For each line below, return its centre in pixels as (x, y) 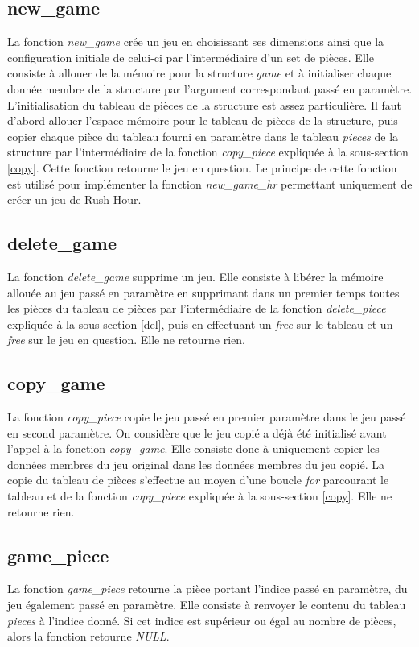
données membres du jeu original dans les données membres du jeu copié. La (196, 464)
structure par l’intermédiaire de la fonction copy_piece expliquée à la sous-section (208, 152)
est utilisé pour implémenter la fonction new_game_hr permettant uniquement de (210, 183)
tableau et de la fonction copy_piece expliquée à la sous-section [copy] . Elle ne (200, 496)
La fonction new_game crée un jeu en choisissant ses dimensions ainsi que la (196, 41)
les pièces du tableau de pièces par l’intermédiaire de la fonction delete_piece (197, 308)
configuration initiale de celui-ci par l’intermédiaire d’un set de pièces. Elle (191, 57)
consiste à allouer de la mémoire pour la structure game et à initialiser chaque (199, 73)
